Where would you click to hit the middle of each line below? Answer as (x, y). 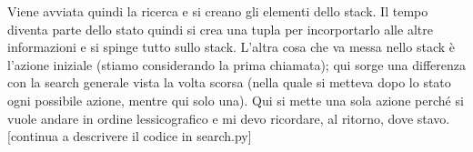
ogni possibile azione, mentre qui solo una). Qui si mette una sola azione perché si (236, 100)
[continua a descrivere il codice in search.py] (130, 136)
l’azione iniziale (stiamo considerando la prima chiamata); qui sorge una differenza (236, 64)
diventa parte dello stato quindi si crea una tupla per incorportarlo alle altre (220, 29)
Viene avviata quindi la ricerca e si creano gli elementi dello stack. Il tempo (218, 11)
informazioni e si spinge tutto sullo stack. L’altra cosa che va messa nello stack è (231, 47)
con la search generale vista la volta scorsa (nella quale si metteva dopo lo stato (229, 82)
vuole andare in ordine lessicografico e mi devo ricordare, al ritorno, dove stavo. (229, 118)
